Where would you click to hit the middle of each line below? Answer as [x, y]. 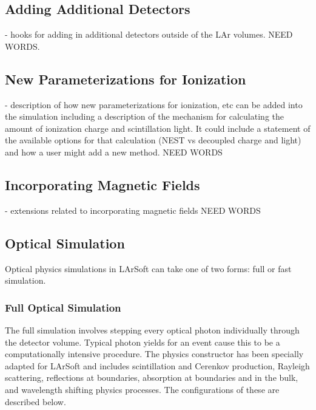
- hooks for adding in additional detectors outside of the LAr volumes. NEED [149, 34]
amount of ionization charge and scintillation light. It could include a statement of [158, 128]
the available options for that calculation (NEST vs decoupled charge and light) [153, 140]
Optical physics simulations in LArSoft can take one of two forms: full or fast [148, 268]
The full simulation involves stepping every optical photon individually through [152, 330]
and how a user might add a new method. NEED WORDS [114, 152]
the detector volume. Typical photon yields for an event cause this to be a [143, 342]
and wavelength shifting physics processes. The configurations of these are [142, 389]
